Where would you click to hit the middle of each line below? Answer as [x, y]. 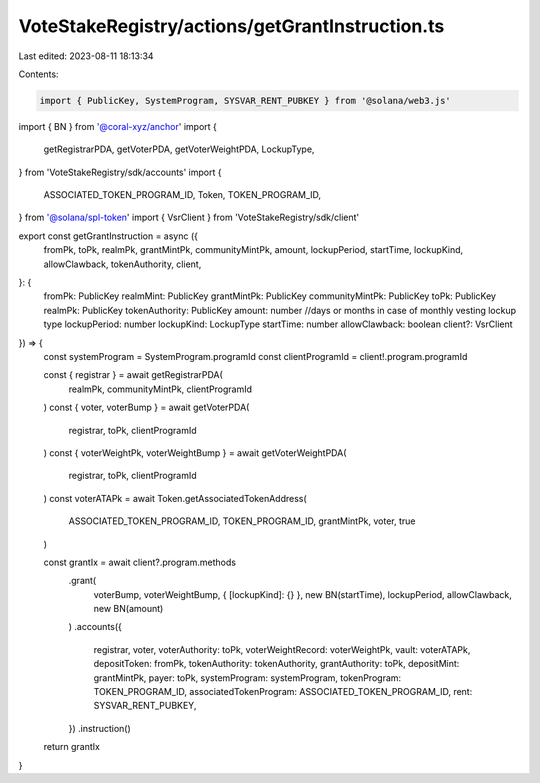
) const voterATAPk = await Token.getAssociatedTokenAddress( [175, 498]
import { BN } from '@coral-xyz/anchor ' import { [117, 126]
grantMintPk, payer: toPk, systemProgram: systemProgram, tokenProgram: [247, 677]
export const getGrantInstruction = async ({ [108, 236]
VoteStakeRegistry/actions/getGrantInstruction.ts [231, 26]
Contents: [38, 74]
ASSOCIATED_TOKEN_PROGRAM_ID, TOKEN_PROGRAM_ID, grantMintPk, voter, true [242, 521]
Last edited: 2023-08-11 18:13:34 [86, 56]
